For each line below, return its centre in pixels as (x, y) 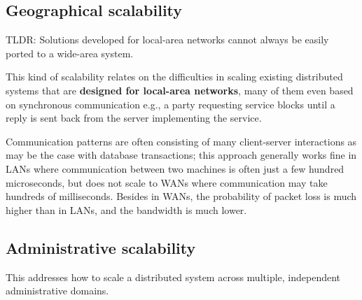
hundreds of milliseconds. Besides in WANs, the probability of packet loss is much (181, 196)
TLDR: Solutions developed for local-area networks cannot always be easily (167, 40)
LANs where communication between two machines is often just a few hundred (175, 168)
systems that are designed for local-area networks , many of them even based (180, 90)
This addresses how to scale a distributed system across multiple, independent (173, 277)
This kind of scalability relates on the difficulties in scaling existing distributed (174, 77)
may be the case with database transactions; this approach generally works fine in (181, 155)
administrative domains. (57, 291)
